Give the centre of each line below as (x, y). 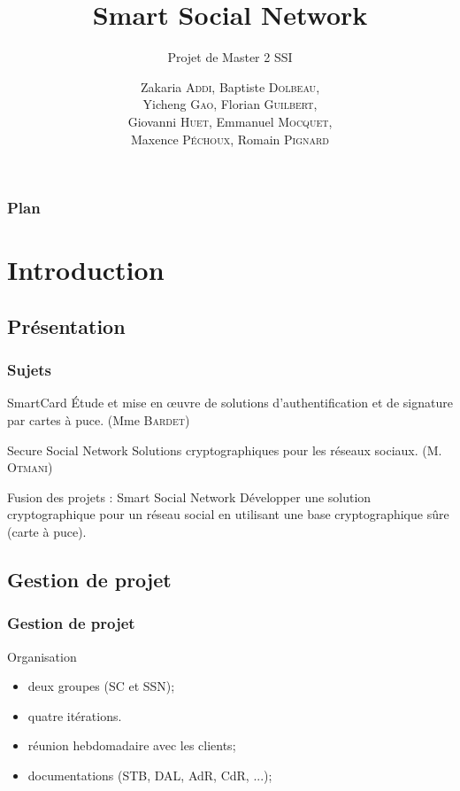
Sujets (30, 370)
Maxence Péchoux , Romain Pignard (230, 139)
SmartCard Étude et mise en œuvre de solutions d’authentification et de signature (230, 403)
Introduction (86, 270)
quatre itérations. (75, 715)
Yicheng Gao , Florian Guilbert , (230, 104)
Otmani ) (30, 467)
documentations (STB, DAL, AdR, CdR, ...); (150, 775)
